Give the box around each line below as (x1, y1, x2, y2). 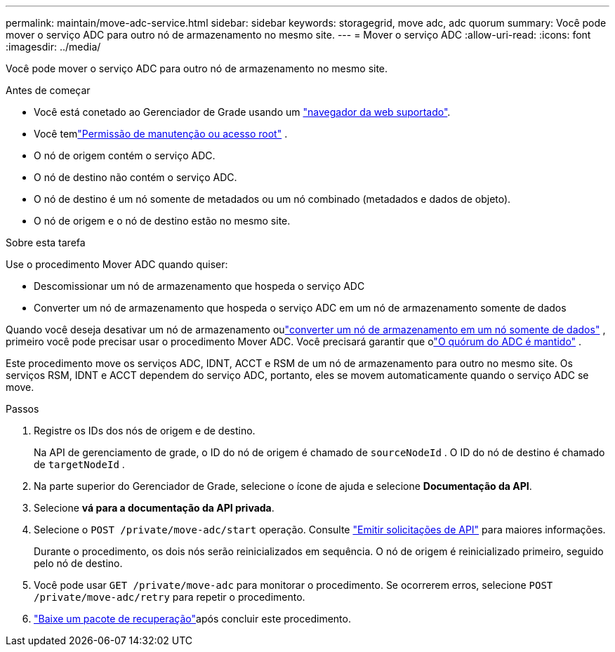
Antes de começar (6, 84, 91, 96)
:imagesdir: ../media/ (6, 41, 101, 53)
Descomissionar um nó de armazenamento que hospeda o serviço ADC (34, 280, 365, 292)
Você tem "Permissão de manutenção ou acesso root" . (34, 128, 288, 140)
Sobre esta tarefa (6, 237, 86, 248)
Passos (6, 403, 39, 415)
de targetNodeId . (34, 458, 125, 470)
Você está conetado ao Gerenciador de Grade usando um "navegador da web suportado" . (34, 106, 451, 118)
